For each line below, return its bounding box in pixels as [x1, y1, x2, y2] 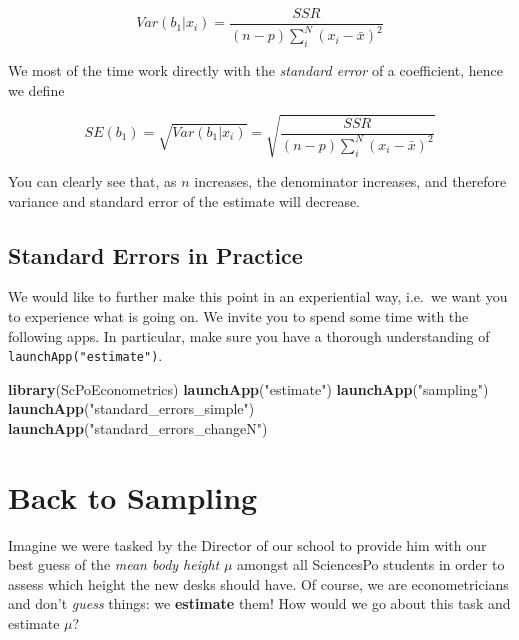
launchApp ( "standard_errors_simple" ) [8, 398, 255, 419]
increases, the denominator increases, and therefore [194, 170, 507, 191]
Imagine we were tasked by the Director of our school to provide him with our [8, 534, 487, 555]
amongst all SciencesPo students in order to [237, 554, 505, 575]
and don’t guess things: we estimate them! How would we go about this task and [8, 593, 511, 614]
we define [8, 79, 65, 100]
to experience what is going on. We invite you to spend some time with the [8, 305, 469, 326]
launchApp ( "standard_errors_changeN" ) [8, 417, 268, 438]
